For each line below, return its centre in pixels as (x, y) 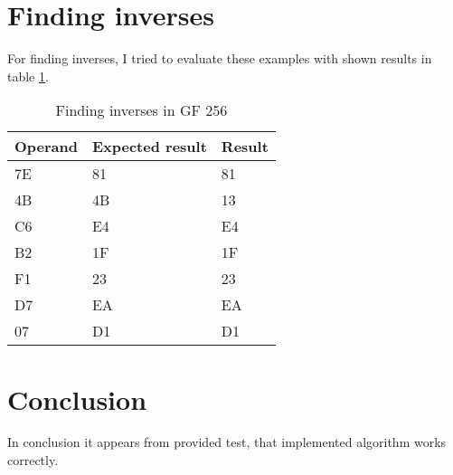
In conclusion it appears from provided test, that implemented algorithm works (227, 442)
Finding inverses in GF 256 (142, 110)
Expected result (149, 147)
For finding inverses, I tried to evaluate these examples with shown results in (220, 58)
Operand (46, 147)
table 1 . (28, 76)
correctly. (33, 460)
